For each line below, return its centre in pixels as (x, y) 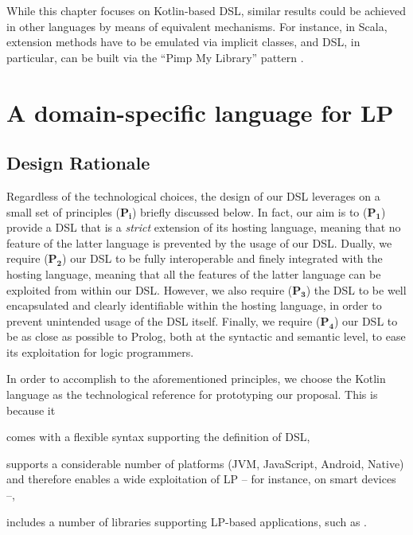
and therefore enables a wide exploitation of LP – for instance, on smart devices (201, 479)
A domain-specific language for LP (200, 112)
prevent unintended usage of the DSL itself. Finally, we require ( (164, 320)
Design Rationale (78, 163)
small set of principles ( (63, 211)
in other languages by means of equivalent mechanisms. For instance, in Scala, (197, 26)
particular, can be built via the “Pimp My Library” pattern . (155, 57)
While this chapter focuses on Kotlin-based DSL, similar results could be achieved (206, 10)
